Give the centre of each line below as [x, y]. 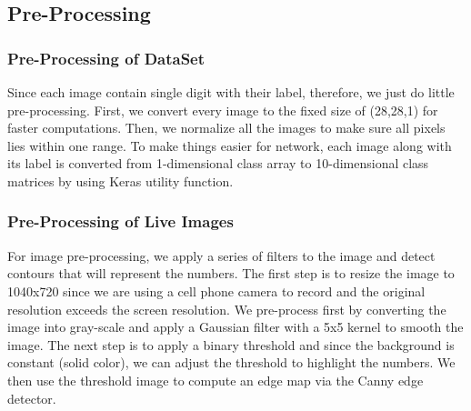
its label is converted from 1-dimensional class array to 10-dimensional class [218, 163]
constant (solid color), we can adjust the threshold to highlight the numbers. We [231, 362]
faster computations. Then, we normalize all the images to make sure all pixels [226, 128]
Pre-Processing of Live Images [120, 221]
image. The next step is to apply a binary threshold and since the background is [231, 344]
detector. [32, 398]
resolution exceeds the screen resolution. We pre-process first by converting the [227, 309]
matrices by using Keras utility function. [120, 180]
